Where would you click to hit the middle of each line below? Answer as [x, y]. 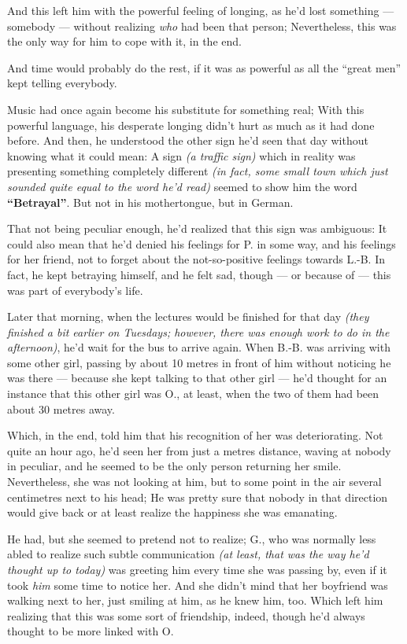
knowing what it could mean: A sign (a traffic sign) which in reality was [181, 155]
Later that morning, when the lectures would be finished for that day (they [188, 316]
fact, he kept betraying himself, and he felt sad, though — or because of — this [199, 274]
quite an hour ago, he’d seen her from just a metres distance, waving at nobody [199, 450]
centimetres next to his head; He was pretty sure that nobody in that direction [198, 497]
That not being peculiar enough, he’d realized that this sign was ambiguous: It [197, 228]
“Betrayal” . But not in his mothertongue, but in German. [150, 202]
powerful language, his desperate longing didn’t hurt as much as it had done [191, 125]
